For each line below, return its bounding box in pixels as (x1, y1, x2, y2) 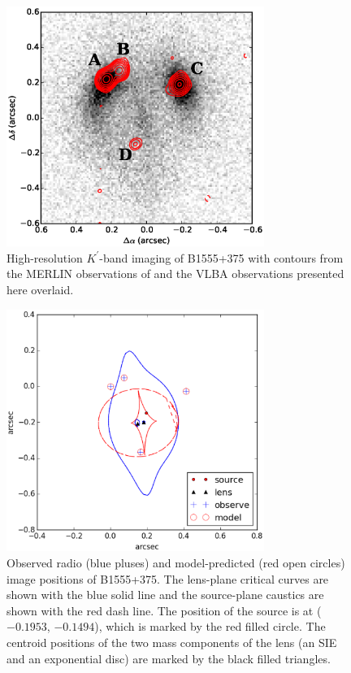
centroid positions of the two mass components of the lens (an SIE (6, 634, 337, 650)
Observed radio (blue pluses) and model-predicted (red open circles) (6, 554, 345, 571)
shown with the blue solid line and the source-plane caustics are (6, 586, 324, 603)
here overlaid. (6, 280, 74, 297)
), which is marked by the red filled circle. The (94, 618, 326, 635)
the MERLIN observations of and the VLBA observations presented (6, 265, 344, 282)
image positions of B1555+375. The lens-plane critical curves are (6, 570, 329, 587)
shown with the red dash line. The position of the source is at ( (6, 601, 322, 619)
